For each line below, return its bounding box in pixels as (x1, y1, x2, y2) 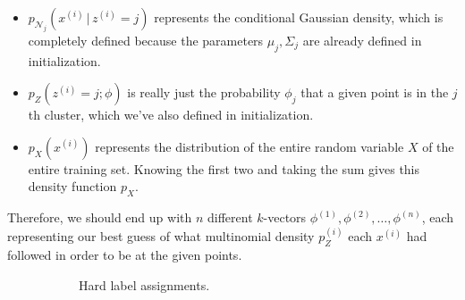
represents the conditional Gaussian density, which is (154, 8, 444, 26)
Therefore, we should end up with (7, 208, 192, 227)
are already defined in (302, 30, 422, 49)
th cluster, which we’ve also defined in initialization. (28, 105, 314, 124)
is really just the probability (127, 83, 281, 102)
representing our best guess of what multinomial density (7, 227, 315, 246)
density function (28, 177, 117, 196)
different (207, 208, 253, 227)
